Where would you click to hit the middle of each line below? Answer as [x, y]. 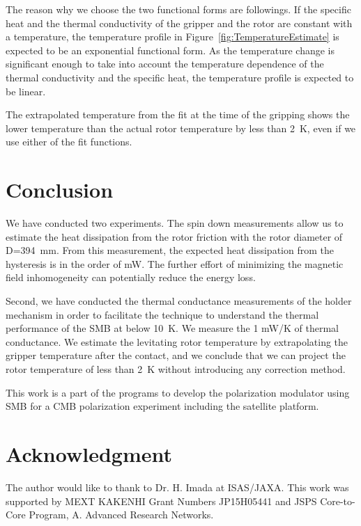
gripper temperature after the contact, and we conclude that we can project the [176, 355]
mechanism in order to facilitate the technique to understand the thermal [162, 314]
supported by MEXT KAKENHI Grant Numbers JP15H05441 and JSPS [161, 501]
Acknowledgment [89, 453]
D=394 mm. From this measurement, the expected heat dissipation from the [170, 250]
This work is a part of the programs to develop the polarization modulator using [178, 392]
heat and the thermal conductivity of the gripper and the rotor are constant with [179, 23]
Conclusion [60, 190]
